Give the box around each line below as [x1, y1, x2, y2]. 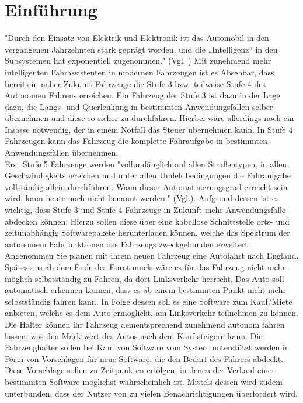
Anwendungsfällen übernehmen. [5, 146, 119, 159]
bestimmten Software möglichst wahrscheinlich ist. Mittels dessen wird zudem [5, 375, 283, 387]
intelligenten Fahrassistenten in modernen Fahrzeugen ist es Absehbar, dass [5, 66, 274, 78]
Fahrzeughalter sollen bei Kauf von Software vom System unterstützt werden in [5, 341, 290, 353]
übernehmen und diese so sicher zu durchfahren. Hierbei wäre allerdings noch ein [5, 112, 294, 124]
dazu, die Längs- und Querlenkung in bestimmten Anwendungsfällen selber [5, 100, 273, 112]
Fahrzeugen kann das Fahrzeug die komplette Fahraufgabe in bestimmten [5, 135, 268, 147]
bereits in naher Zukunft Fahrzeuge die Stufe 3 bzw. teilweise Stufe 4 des [5, 77, 266, 89]
